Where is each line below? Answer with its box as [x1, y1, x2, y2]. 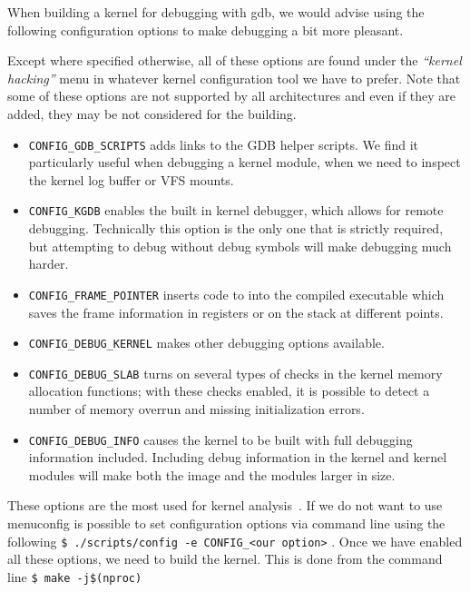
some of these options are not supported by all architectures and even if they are [7, 86, 456, 105]
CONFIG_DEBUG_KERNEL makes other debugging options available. [28, 333, 385, 352]
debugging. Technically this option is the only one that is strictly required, [28, 219, 444, 238]
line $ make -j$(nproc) [7, 567, 142, 586]
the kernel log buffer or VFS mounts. [28, 170, 234, 189]
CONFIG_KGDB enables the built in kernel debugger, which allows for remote [28, 201, 444, 220]
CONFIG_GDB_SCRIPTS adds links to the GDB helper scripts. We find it [28, 134, 418, 153]
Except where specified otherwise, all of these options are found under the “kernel [7, 51, 462, 70]
